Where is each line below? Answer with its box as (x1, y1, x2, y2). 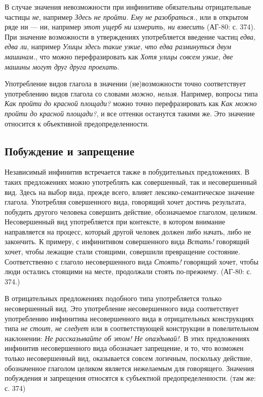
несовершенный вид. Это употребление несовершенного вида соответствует (5, 303, 239, 314)
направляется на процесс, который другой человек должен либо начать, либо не (5, 226, 251, 237)
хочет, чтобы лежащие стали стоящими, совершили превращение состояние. (5, 246, 240, 257)
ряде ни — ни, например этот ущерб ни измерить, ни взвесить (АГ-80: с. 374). (5, 21, 255, 32)
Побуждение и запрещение (5, 143, 134, 158)
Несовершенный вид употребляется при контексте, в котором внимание (5, 216, 226, 227)
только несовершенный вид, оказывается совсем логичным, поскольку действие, (5, 353, 252, 363)
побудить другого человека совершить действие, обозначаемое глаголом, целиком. (5, 206, 257, 217)
